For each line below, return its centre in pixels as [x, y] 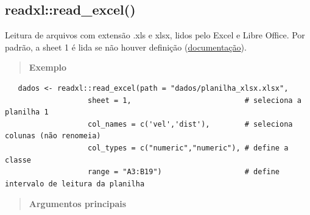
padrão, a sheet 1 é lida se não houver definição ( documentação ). [126, 47]
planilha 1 [27, 112]
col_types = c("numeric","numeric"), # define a [188, 148]
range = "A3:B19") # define [184, 172]
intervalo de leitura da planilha [75, 184]
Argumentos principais [78, 204]
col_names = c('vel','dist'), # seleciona [190, 124]
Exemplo [48, 67]
